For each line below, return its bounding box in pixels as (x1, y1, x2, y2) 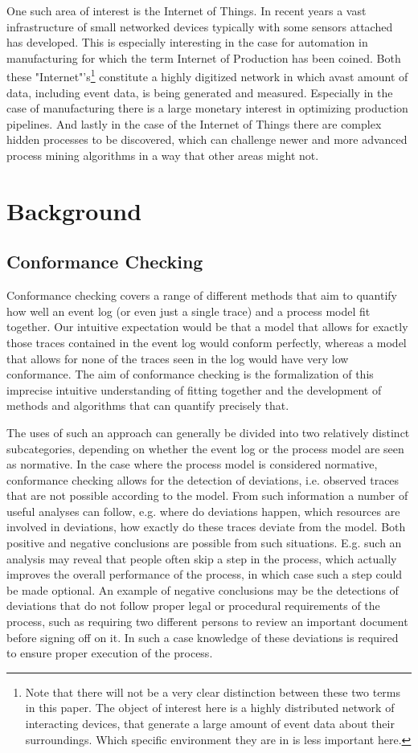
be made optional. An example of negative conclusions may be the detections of (6, 581, 399, 598)
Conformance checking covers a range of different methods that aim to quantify (6, 287, 398, 304)
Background (6, 194, 142, 227)
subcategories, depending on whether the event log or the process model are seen (6, 440, 404, 456)
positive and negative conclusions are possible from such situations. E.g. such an (6, 534, 402, 551)
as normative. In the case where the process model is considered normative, (6, 456, 378, 473)
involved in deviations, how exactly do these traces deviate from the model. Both (6, 518, 406, 535)
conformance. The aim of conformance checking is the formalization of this (6, 366, 374, 383)
